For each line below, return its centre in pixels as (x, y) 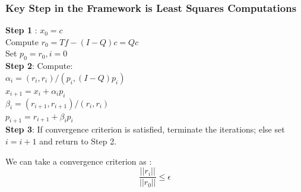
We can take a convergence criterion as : (79, 161)
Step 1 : (21, 30)
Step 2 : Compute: (39, 66)
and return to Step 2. (78, 141)
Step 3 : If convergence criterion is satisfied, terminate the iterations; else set (145, 129)
